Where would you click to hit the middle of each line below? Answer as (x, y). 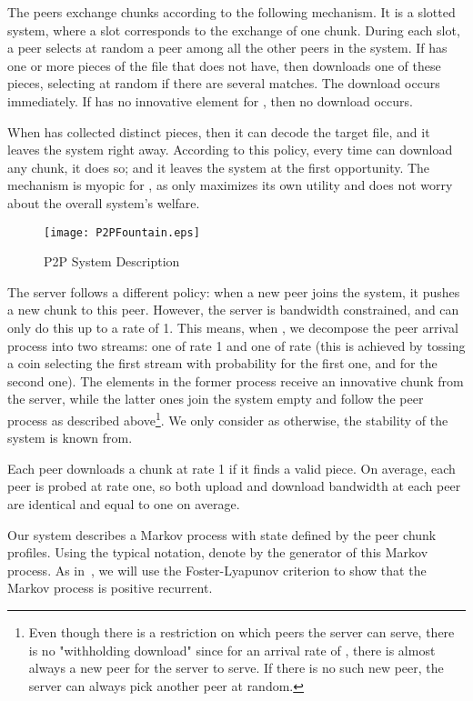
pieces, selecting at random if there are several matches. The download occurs (224, 83)
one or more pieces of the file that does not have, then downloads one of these (224, 65)
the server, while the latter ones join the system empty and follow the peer (216, 399)
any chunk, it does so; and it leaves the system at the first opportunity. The (219, 167)
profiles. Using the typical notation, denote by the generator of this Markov (218, 552)
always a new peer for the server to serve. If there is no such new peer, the (236, 668)
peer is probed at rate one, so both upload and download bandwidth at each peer (234, 486)
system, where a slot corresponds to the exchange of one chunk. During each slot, (234, 30)
